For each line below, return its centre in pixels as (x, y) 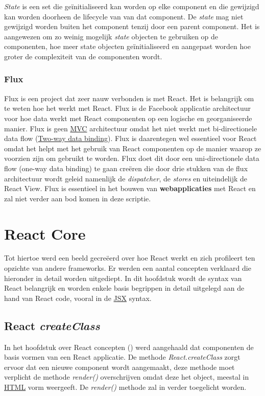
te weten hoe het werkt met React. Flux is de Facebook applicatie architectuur (127, 108)
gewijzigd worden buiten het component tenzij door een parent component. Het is (132, 26)
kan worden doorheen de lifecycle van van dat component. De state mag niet (124, 16)
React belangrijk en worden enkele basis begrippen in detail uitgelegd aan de (124, 288)
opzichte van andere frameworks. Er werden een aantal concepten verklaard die (128, 268)
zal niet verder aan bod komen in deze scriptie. (78, 198)
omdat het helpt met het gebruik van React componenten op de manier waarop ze (133, 148)
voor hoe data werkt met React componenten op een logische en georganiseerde (128, 118)
